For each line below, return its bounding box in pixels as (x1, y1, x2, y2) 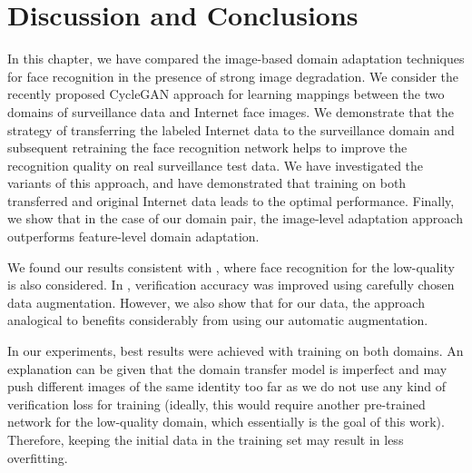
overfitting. (7, 448, 68, 467)
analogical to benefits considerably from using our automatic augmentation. (7, 310, 428, 330)
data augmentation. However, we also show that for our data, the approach (7, 292, 425, 311)
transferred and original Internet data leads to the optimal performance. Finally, (7, 191, 455, 210)
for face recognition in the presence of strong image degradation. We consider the (7, 66, 459, 85)
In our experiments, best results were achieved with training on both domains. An (7, 341, 464, 360)
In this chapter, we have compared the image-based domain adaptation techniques (7, 49, 465, 68)
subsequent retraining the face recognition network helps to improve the (7, 138, 408, 157)
